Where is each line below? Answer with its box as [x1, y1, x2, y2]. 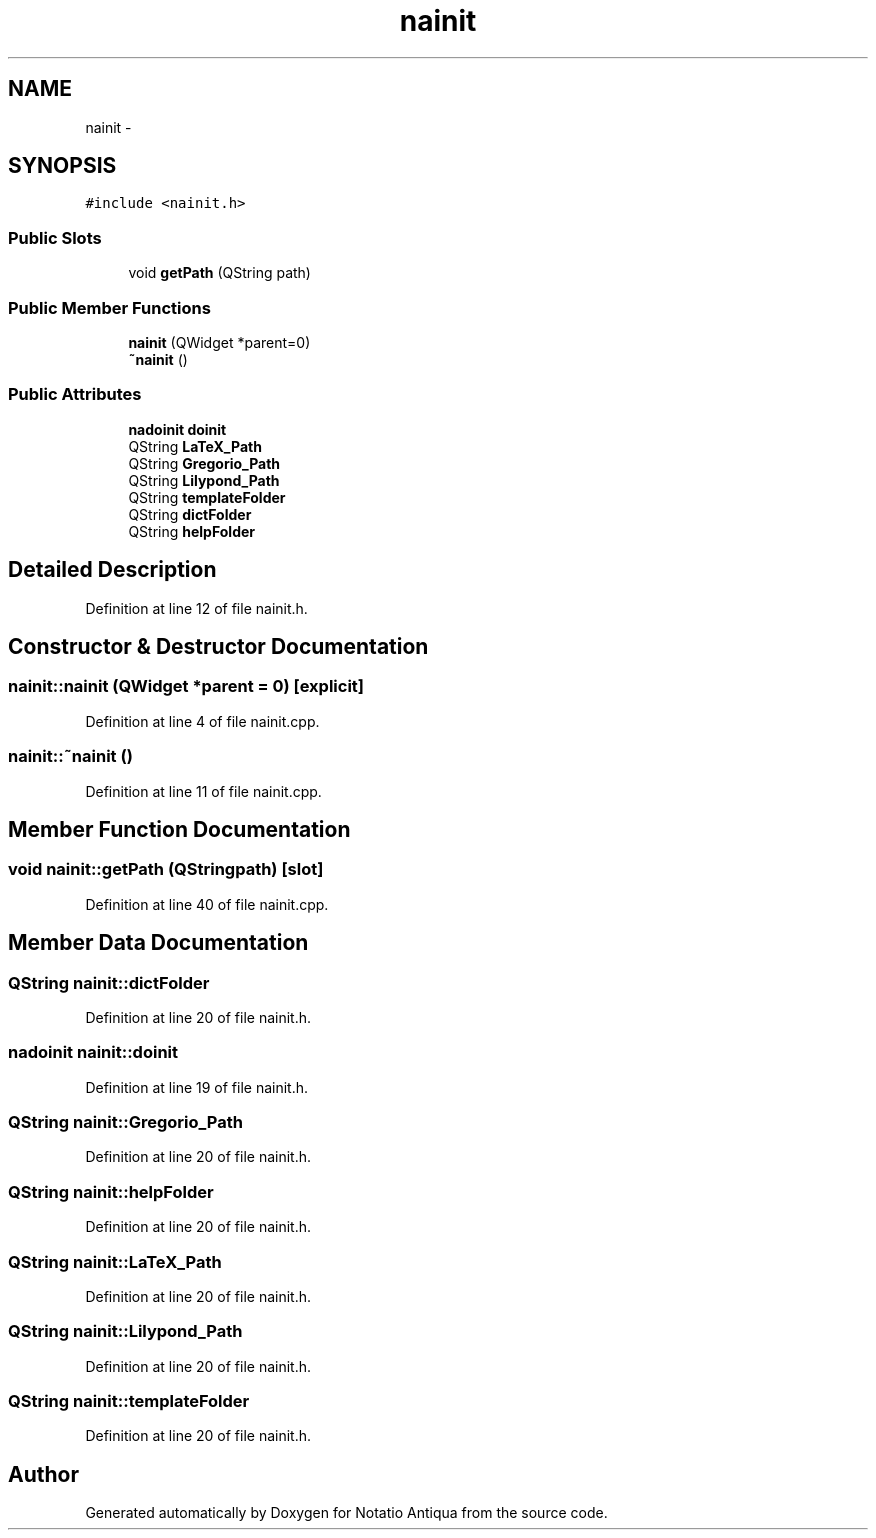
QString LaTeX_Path [128, 437, 262, 455]
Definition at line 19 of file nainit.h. [85, 1078, 308, 1096]
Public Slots [8, 227, 102, 248]
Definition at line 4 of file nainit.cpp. [85, 712, 320, 730]
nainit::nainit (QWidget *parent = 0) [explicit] [8, 676, 364, 697]
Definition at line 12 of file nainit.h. [85, 599, 308, 617]
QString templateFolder [128, 488, 286, 506]
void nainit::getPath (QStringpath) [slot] [8, 859, 324, 880]
